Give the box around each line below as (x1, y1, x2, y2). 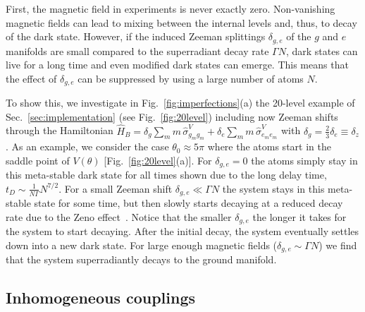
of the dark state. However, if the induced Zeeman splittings (6, 29, 266, 44)
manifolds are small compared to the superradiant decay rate (6, 43, 269, 58)
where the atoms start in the (207, 139, 331, 154)
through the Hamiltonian (6, 123, 113, 138)
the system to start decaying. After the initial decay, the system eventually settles (6, 224, 359, 239)
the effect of (6, 71, 57, 85)
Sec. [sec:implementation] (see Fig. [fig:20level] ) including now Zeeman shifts (6, 109, 338, 124)
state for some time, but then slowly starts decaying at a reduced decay (34, 196, 343, 210)
